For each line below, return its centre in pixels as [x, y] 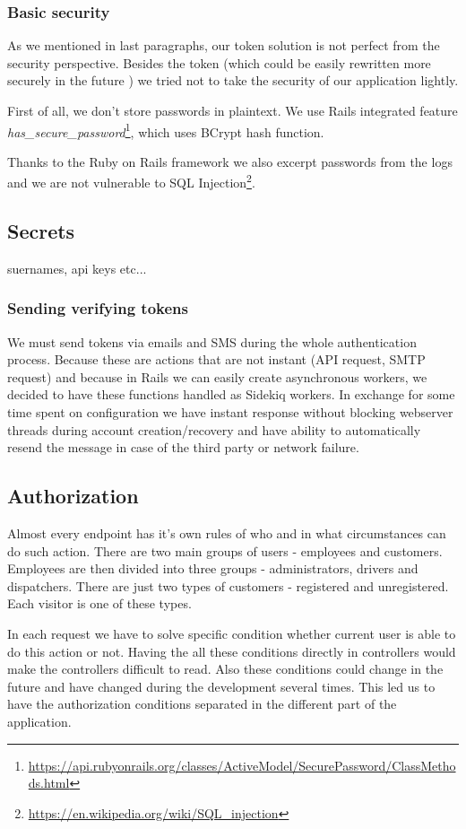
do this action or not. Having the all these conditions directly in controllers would [232, 651]
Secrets [41, 231]
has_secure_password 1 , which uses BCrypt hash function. [166, 130]
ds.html [49, 783]
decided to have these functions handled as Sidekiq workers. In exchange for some [231, 394]
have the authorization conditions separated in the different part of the [202, 704]
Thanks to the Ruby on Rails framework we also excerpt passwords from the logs [230, 161]
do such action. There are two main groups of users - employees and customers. [225, 550]
